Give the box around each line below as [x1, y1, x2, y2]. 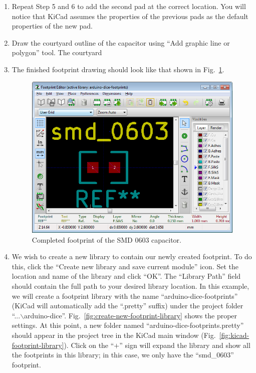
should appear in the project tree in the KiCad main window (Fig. [12, 329, 216, 340]
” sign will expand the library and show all [119, 339, 250, 350]
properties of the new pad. [12, 21, 93, 31]
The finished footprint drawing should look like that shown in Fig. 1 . [12, 64, 224, 74]
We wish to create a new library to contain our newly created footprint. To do [12, 251, 252, 262]
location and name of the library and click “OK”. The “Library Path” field [12, 271, 241, 281]
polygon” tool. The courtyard [12, 47, 102, 58]
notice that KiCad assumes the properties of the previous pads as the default [12, 11, 248, 21]
